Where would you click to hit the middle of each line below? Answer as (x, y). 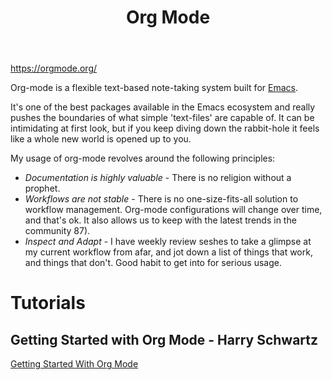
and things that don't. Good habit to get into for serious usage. (153, 263)
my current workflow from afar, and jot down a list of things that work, (168, 252)
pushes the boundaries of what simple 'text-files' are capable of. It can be (162, 118)
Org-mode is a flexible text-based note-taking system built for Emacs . (154, 88)
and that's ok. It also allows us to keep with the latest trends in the (160, 220)
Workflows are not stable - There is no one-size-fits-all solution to (161, 199)
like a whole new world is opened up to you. (101, 139)
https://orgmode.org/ (54, 68)
